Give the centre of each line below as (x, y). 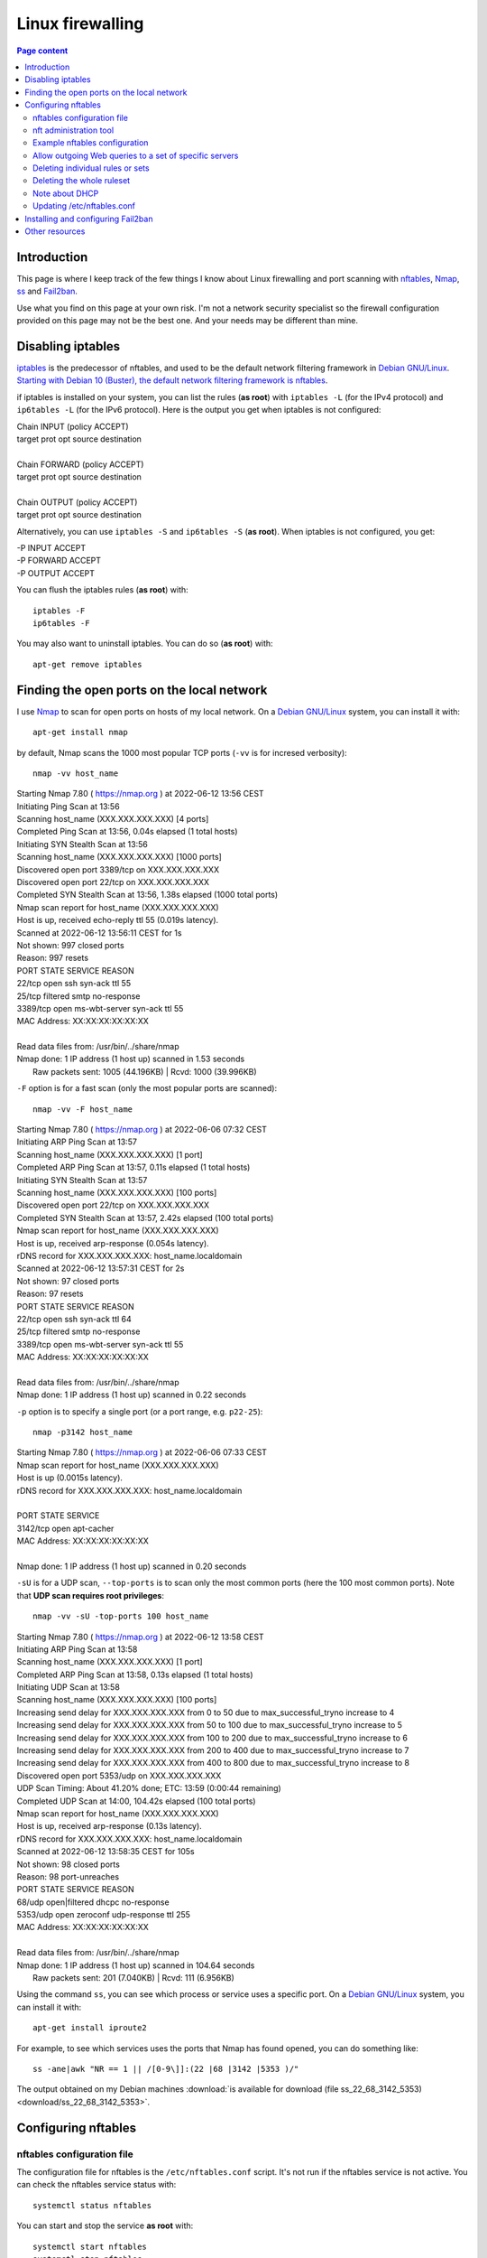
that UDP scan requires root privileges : (91, 1595)
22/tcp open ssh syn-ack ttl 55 (74, 984)
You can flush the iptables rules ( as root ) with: (102, 590)
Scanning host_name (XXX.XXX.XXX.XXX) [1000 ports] (119, 857)
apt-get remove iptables (87, 664)
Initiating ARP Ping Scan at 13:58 (77, 1649)
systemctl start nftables (90, 2246)
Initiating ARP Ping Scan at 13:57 (77, 1142)
